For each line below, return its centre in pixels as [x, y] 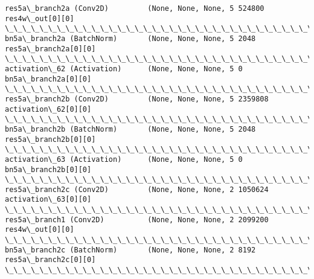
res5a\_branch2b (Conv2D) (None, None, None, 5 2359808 [137, 99]
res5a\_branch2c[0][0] [50, 260]
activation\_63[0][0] [48, 200]
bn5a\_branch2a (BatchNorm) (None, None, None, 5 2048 [130, 38]
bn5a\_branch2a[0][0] [48, 79]
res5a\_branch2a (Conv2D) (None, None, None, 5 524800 [135, 8]
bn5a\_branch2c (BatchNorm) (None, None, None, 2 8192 [130, 250]
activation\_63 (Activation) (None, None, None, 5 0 [124, 159]
